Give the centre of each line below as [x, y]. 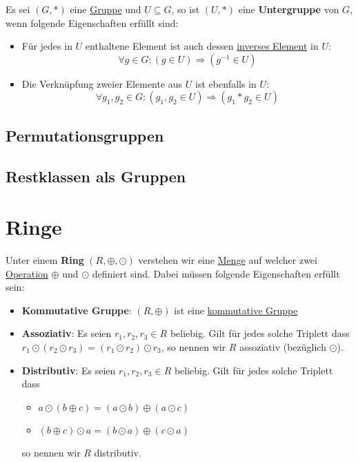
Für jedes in [47, 46]
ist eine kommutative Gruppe [236, 310]
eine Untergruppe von [289, 9]
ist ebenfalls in [226, 83]
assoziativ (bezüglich [283, 347]
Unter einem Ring [45, 260]
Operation [27, 273]
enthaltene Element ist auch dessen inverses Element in [202, 46]
